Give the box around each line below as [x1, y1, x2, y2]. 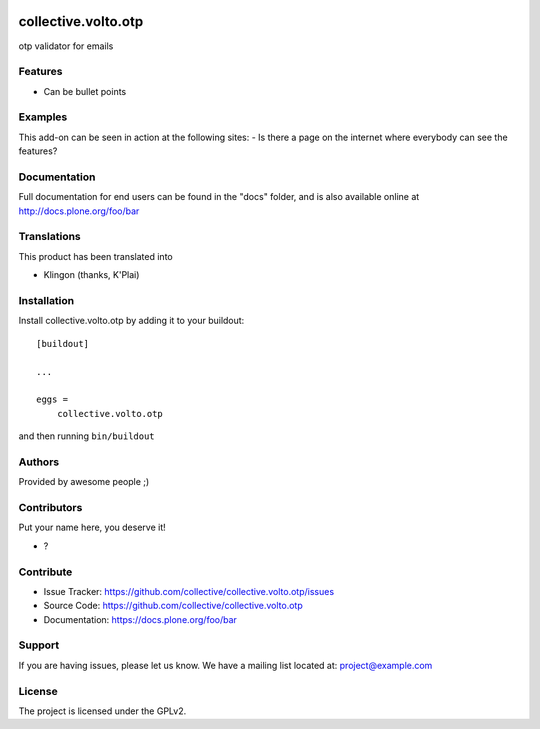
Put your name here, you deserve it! [18, 521, 166, 534]
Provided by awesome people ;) [18, 476, 150, 488]
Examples [18, 110, 68, 124]
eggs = [36, 394, 69, 405]
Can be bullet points [43, 85, 127, 97]
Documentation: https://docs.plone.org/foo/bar [43, 613, 237, 625]
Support [18, 638, 60, 652]
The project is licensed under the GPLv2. [18, 705, 187, 717]
